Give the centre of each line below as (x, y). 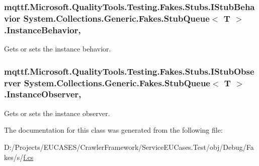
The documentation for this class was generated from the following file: (113, 130)
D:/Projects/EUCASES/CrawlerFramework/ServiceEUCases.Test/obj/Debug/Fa (129, 147)
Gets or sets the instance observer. (57, 113)
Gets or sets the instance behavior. (58, 49)
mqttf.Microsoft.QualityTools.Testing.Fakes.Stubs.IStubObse (129, 71)
